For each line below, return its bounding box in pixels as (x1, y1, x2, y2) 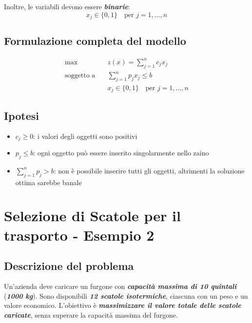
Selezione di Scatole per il (4, 206, 181, 226)
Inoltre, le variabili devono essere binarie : (4, 1, 130, 11)
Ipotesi (4, 108, 39, 123)
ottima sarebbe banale (15, 177, 82, 187)
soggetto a (65, 72, 96, 79)
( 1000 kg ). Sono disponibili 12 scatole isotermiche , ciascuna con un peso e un (4, 290, 248, 301)
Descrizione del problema (4, 258, 134, 273)
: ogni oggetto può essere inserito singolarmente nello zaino (33, 148, 209, 158)
